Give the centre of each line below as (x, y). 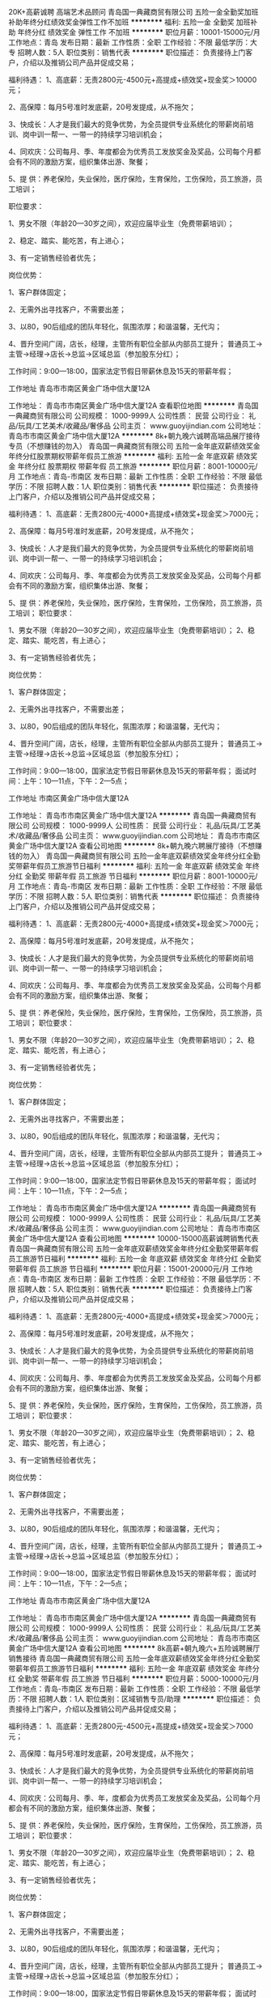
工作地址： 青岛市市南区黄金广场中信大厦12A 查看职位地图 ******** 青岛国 (133, 406)
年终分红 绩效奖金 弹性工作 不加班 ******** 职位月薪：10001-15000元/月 (139, 32)
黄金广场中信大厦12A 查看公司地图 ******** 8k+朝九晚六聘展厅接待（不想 (132, 846)
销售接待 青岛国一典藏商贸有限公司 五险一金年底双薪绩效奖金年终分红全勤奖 (134, 1658)
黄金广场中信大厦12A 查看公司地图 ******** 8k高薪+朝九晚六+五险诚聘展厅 (134, 1648)
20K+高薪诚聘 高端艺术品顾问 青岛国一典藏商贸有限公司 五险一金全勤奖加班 (133, 12)
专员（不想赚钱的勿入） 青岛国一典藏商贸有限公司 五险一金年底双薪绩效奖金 (134, 446)
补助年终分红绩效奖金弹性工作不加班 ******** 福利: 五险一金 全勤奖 (121, 22)
